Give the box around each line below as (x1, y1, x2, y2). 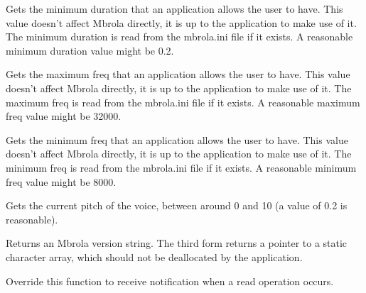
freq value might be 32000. (6, 109, 122, 123)
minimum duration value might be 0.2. (6, 43, 174, 57)
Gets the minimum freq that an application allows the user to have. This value (6, 132, 348, 147)
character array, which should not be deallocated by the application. (6, 249, 303, 264)
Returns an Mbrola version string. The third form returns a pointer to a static (6, 236, 348, 250)
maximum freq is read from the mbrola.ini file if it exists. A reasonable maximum (6, 94, 360, 109)
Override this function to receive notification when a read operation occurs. (6, 273, 334, 288)
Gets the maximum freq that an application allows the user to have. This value (6, 67, 350, 82)
